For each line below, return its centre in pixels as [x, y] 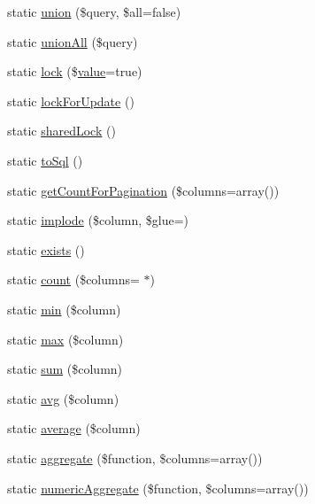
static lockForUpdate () [71, 101]
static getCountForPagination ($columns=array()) [143, 190]
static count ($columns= [73, 279]
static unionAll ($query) [73, 41]
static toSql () [45, 160]
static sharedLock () [61, 131]
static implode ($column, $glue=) [98, 220]
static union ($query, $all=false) [94, 12]
